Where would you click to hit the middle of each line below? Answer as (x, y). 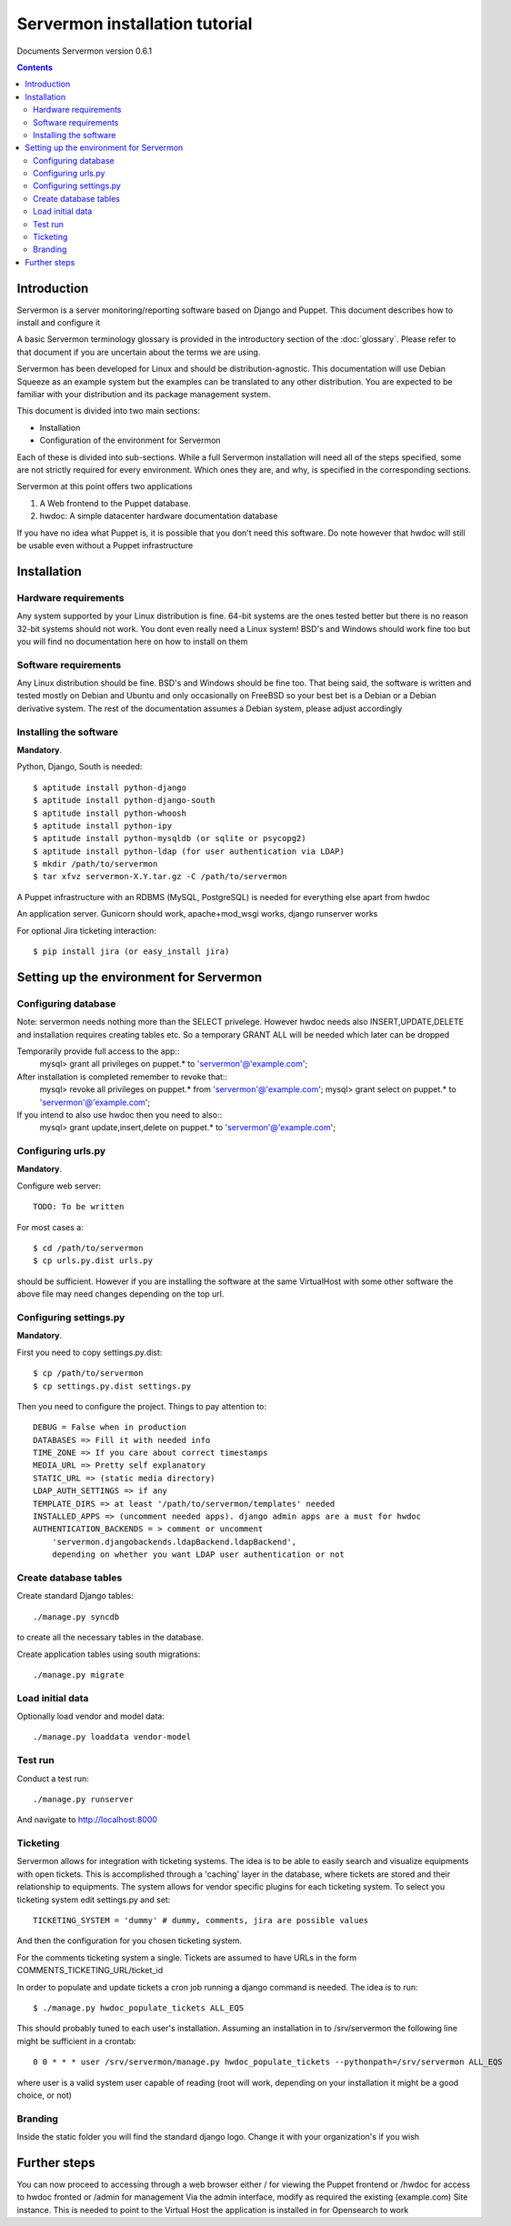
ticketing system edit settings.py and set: (94, 1900)
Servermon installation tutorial (135, 24)
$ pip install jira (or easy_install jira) (131, 952)
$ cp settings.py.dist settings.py (112, 1386)
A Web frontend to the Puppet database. (115, 503)
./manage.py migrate (79, 1675)
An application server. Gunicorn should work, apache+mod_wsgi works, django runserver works (197, 914)
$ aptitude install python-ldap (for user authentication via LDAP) (189, 851)
